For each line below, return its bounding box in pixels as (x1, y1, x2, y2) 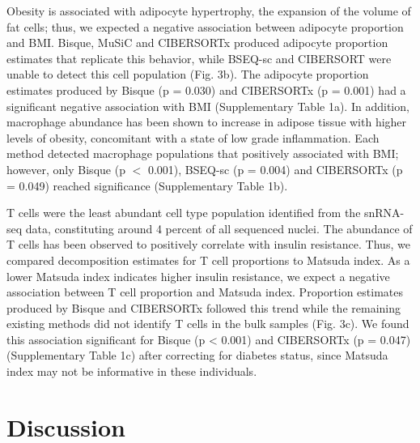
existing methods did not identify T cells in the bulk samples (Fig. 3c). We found (6, 315, 409, 332)
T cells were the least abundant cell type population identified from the (6, 204, 361, 221)
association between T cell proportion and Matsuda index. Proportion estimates (6, 283, 403, 300)
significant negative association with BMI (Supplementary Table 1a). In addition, (6, 97, 409, 114)
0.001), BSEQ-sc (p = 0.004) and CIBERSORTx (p (147, 160, 403, 177)
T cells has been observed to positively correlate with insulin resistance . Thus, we (6, 236, 410, 253)
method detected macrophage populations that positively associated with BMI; (6, 145, 399, 162)
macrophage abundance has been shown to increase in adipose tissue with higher (6, 113, 407, 130)
